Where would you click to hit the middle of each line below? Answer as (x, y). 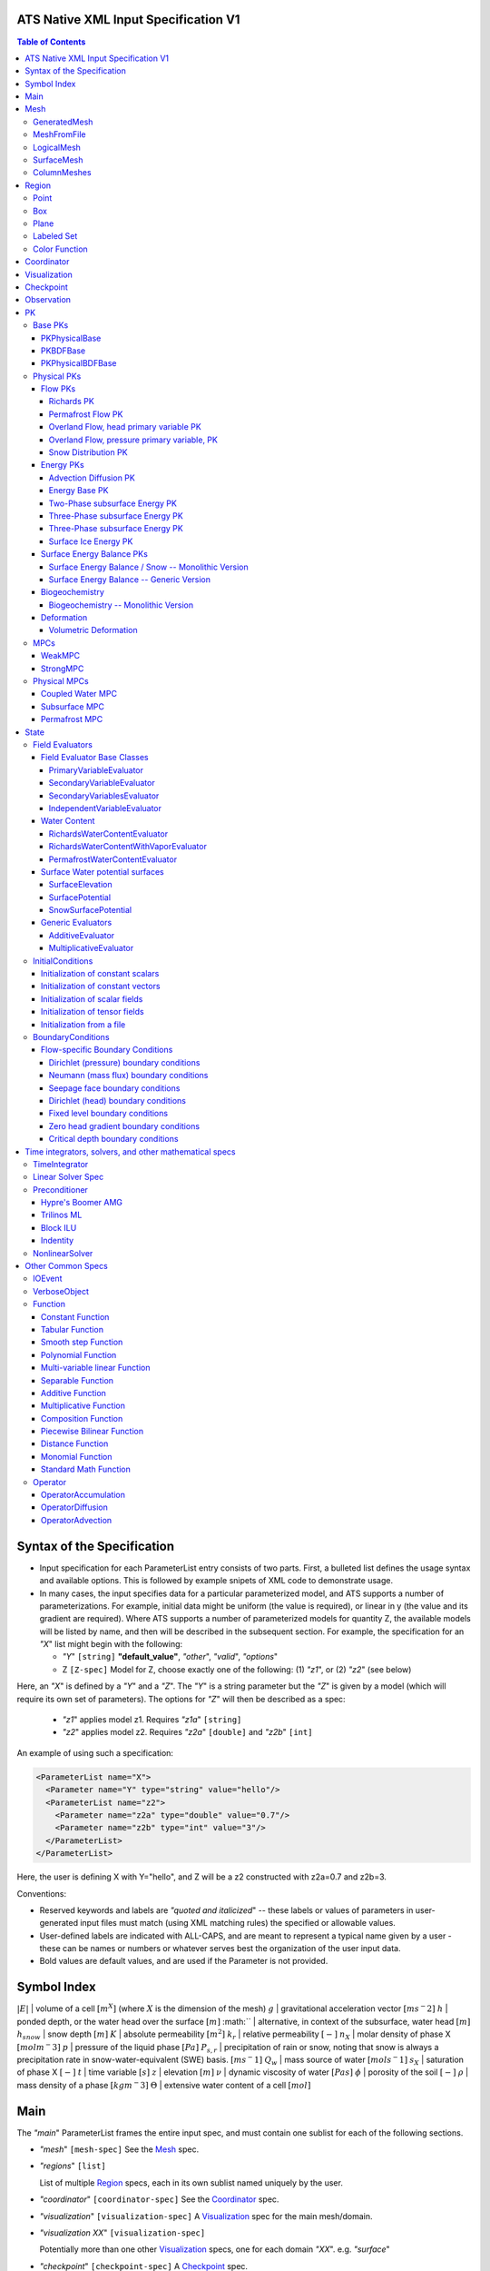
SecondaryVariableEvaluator (102, 783)
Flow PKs (59, 389)
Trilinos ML (62, 1215)
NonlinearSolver (63, 1253)
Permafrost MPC (72, 719)
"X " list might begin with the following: (111, 1644)
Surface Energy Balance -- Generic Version (130, 579)
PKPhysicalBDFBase (79, 363)
